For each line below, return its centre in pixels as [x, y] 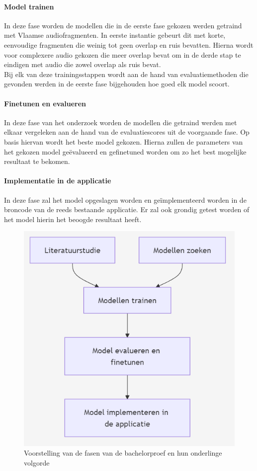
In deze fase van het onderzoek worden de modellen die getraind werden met [121, 122]
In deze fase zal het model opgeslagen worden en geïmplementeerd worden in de [125, 199]
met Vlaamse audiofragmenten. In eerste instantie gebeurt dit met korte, [115, 35]
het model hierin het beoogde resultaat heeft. [73, 219]
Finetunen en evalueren [45, 103]
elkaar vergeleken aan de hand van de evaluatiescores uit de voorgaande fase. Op [127, 132]
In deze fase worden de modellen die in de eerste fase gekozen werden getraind [123, 25]
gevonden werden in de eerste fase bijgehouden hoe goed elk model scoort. [117, 84]
